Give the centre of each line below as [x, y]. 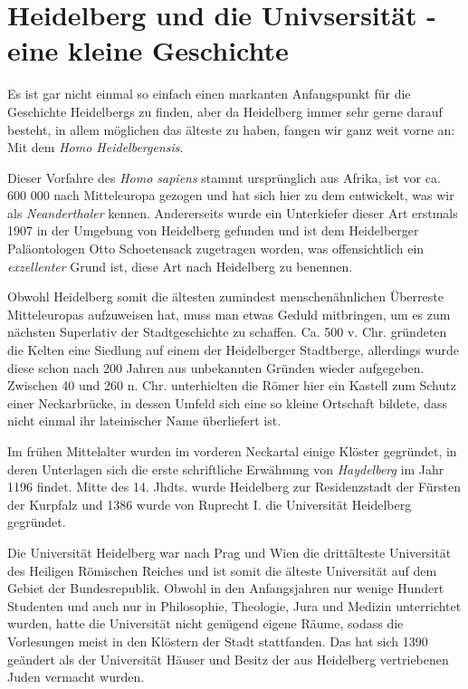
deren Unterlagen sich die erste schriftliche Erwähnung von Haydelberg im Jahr [226, 469]
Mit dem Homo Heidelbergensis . [96, 147]
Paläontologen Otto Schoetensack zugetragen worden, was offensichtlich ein [216, 249]
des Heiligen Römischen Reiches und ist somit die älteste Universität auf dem [222, 570]
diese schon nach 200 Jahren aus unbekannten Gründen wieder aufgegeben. [216, 367]
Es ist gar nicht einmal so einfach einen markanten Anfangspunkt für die [209, 94]
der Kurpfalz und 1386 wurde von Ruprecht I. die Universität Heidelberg [210, 504]
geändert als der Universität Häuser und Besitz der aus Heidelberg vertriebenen [228, 659]
